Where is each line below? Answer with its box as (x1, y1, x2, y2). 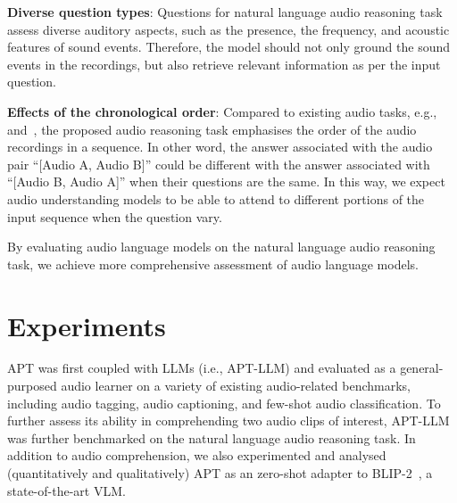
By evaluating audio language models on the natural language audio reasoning (7, 237, 436, 256)
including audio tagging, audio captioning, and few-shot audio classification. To (7, 393, 441, 412)
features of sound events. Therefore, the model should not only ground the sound (7, 37, 451, 56)
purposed (7, 376, 57, 395)
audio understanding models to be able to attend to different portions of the (7, 189, 425, 208)
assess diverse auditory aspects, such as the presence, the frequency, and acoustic (7, 20, 450, 38)
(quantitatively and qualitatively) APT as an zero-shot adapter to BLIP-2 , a (7, 464, 433, 482)
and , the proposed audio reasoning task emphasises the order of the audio (7, 120, 417, 138)
